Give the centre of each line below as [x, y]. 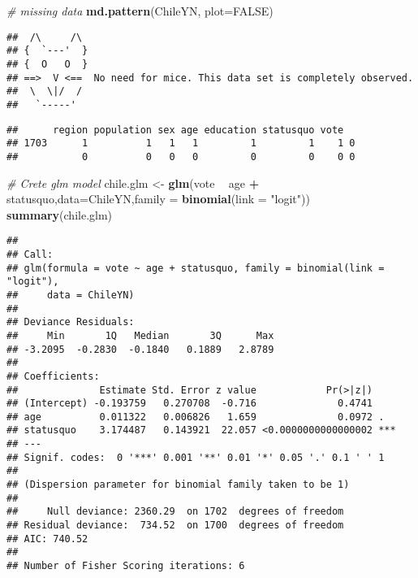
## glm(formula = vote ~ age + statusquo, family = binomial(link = [196, 268]
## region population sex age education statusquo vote [175, 130]
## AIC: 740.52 [47, 539]
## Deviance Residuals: [71, 322]
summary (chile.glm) [60, 214]
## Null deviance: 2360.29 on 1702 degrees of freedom [175, 512]
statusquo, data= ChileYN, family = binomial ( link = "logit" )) [158, 199]
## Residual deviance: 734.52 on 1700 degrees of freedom [175, 526]
